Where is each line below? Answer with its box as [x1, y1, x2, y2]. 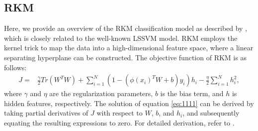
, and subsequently [182, 108, 240, 118]
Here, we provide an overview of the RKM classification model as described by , [4, 23, 248, 33]
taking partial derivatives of [4, 108, 88, 118]
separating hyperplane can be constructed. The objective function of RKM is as [4, 52, 247, 62]
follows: [4, 62, 27, 72]
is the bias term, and [160, 88, 224, 99]
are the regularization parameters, [49, 88, 153, 99]
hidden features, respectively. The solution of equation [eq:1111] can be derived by [4, 98, 254, 108]
